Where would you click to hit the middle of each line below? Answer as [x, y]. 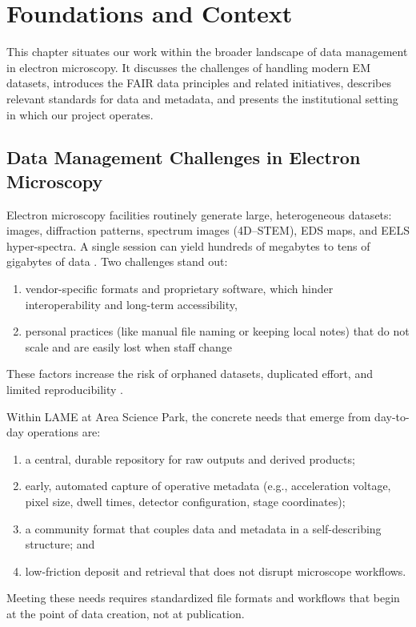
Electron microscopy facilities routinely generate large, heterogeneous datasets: [199, 214]
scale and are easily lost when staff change [128, 346]
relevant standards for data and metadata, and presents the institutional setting [202, 98]
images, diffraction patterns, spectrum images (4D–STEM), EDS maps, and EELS [208, 230]
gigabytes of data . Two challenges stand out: [117, 261]
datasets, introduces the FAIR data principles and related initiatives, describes [199, 83]
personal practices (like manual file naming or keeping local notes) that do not [217, 331]
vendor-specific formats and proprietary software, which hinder [179, 289]
